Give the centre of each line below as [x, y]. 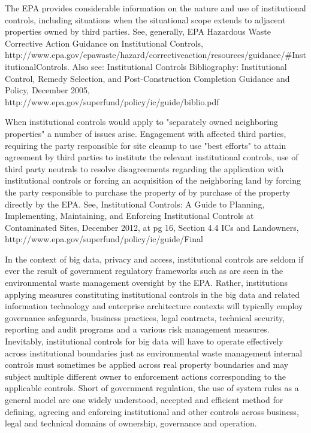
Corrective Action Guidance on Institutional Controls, [104, 43]
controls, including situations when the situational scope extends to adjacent [145, 19]
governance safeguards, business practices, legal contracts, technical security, [145, 317]
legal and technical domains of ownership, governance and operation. [131, 423]
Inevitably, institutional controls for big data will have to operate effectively [144, 341]
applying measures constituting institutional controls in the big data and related [153, 294]
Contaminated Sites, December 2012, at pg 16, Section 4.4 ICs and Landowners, [152, 227]
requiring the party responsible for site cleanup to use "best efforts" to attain [146, 145]
